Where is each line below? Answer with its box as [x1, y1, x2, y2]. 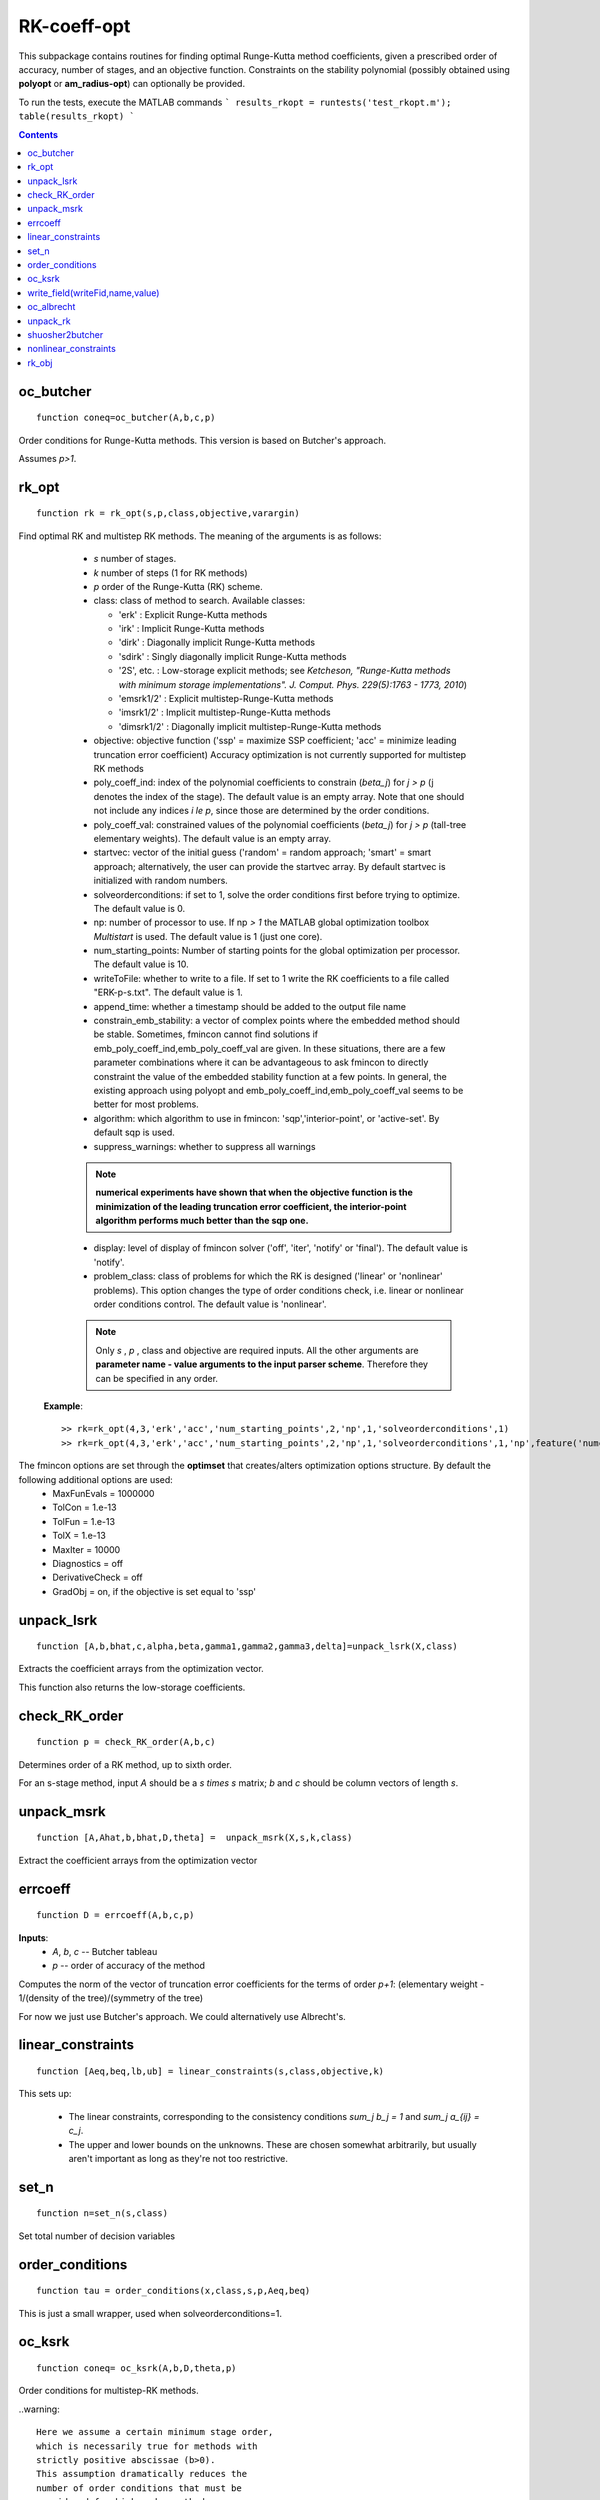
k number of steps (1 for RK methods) [93, 566, 249, 579]
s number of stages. [93, 553, 177, 565]
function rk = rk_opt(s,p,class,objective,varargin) [36, 508, 300, 519]
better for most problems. [93, 1098, 199, 1110]
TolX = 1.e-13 [52, 1530, 107, 1542]
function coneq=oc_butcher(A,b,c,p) [36, 412, 216, 424]
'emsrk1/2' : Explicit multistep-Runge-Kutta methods [118, 693, 334, 705]
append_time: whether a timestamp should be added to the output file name [93, 1000, 407, 1012]
